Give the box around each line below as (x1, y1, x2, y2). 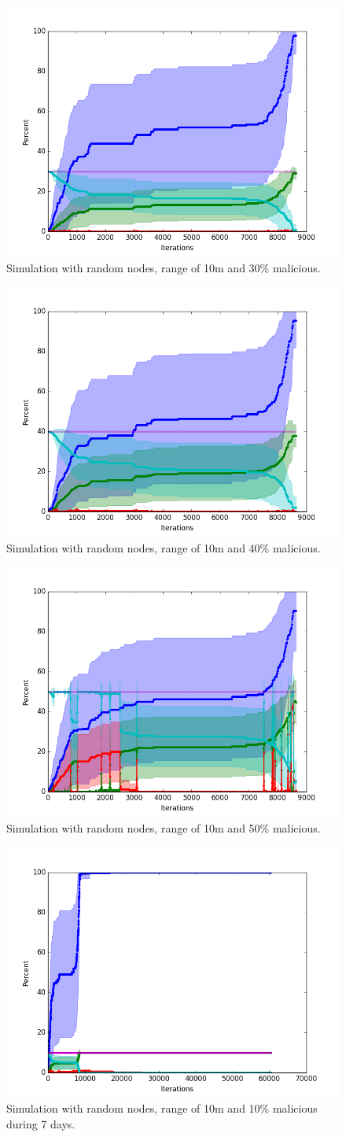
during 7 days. (6, 1115, 75, 1131)
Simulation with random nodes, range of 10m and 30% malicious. (6, 259, 321, 275)
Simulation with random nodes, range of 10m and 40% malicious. (6, 539, 321, 556)
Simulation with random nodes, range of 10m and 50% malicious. (6, 819, 321, 836)
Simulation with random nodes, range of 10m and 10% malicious (6, 1100, 318, 1117)
